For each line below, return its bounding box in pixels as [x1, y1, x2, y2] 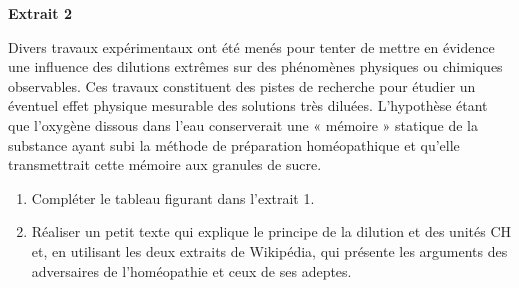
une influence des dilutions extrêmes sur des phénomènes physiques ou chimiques [8, 56, 503, 77]
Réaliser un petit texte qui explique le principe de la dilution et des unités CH [31, 221, 512, 242]
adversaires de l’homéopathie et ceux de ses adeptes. [31, 260, 352, 281]
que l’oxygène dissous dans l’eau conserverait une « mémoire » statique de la [8, 114, 478, 135]
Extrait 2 [8, 3, 72, 23]
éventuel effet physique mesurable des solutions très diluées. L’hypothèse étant [8, 95, 488, 116]
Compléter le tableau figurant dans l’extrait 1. [31, 187, 315, 208]
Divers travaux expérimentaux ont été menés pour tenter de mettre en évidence [8, 36, 495, 57]
